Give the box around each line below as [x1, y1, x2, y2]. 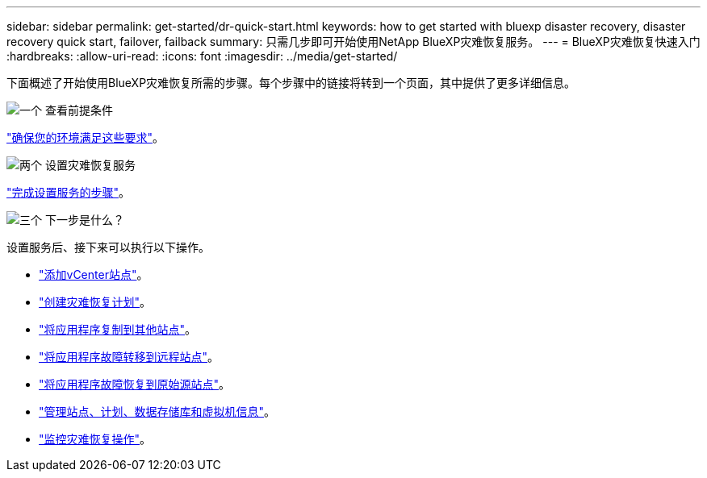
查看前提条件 [44, 103, 113, 117]
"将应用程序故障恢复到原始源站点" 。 [39, 377, 231, 391]
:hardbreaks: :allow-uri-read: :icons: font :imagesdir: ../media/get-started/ [6, 49, 398, 63]
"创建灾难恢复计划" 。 [39, 295, 152, 309]
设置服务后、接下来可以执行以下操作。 [6, 240, 210, 254]
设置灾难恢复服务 [44, 158, 136, 172]
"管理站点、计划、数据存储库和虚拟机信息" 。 [39, 405, 276, 418]
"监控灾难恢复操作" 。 [39, 432, 152, 446]
